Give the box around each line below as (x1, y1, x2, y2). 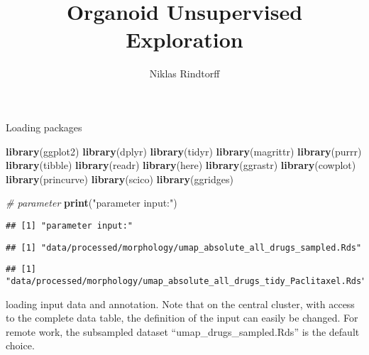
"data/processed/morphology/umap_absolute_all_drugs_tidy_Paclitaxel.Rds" (6, 275, 367, 286)
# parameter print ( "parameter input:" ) (6, 195, 177, 210)
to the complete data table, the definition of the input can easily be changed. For (6, 310, 358, 325)
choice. (6, 338, 35, 353)
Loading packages (6, 119, 82, 134)
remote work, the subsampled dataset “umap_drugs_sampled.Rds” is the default (6, 324, 360, 339)
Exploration (126, 25, 243, 54)
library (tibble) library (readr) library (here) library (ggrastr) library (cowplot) (6, 158, 356, 173)
